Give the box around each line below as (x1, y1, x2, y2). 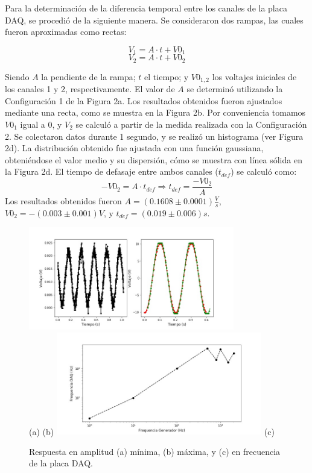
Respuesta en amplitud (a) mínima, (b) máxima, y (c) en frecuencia (29, 445, 281, 457)
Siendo (5, 70, 30, 83)
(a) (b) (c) (29, 425, 275, 437)
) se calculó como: (231, 165, 297, 178)
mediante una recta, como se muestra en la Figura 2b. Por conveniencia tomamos (5, 106, 306, 119)
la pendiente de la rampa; (41, 70, 136, 83)
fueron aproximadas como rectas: (5, 25, 127, 38)
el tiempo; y (144, 70, 189, 83)
